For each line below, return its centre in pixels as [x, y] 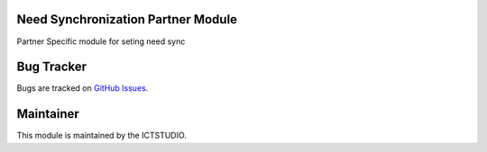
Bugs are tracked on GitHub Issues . [83, 88]
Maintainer [48, 114]
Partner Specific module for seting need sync [101, 41]
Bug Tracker [52, 67]
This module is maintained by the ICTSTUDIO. [101, 136]
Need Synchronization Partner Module [127, 19]
